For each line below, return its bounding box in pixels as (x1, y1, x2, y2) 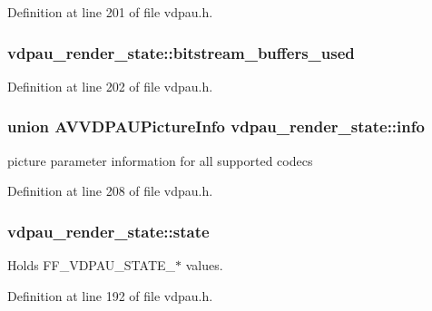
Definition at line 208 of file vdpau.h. (7, 181, 213, 200)
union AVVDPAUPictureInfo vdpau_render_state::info (7, 115, 425, 138)
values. (185, 256, 223, 275)
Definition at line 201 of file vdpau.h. (7, 3, 213, 21)
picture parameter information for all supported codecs (7, 151, 313, 170)
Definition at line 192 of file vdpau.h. (7, 286, 213, 305)
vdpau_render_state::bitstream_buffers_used (7, 41, 355, 63)
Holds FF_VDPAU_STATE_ (7, 256, 176, 275)
